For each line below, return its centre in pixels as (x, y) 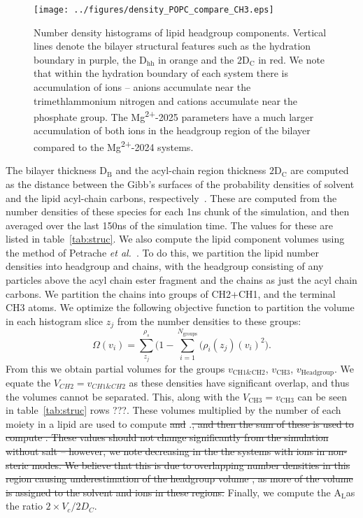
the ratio (24, 506)
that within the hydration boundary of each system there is (161, 73)
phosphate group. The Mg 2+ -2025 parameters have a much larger (174, 116)
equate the (28, 382)
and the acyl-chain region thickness (191, 170)
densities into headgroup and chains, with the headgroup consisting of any (165, 266)
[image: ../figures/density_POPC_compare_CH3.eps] (154, 10)
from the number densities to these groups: (209, 321)
